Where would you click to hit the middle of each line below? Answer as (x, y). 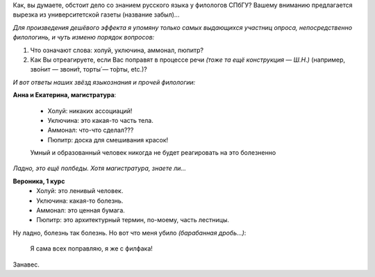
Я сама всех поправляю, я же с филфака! (91, 249)
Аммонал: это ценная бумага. (81, 210)
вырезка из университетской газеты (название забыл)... (96, 15)
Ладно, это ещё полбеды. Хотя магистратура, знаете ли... (100, 168)
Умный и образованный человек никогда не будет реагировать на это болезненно (153, 153)
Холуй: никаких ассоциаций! (90, 110)
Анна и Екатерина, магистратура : (65, 95)
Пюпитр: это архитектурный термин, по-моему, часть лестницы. (133, 220)
